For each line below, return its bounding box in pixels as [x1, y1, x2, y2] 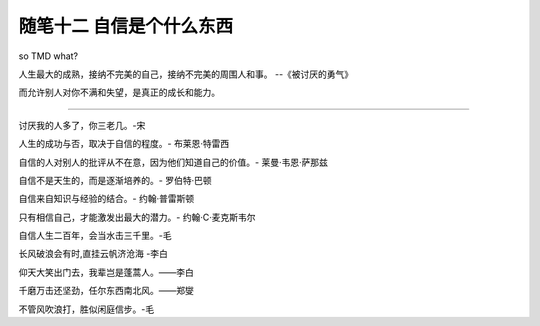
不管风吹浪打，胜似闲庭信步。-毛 [18, 303, 155, 315]
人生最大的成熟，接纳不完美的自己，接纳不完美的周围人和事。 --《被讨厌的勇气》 [18, 68, 354, 80]
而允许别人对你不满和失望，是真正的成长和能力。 [18, 86, 220, 99]
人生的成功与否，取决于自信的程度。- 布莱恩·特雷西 [18, 138, 230, 150]
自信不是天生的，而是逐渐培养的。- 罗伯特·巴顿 [18, 174, 212, 186]
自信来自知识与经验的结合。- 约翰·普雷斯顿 [18, 193, 195, 205]
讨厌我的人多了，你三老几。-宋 [18, 119, 146, 131]
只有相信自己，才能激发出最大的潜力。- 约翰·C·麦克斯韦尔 [18, 211, 256, 223]
